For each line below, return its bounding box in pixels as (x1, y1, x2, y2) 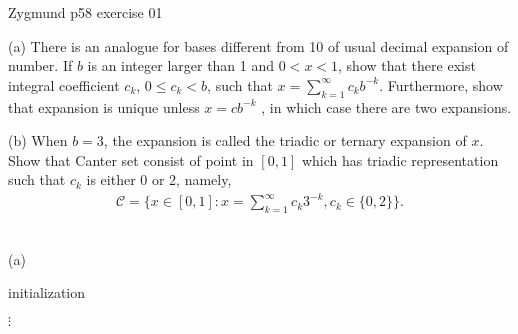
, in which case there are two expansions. (261, 96, 512, 117)
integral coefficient (8, 74, 120, 95)
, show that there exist (338, 55, 476, 76)
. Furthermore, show (379, 74, 503, 95)
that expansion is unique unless (8, 96, 200, 117)
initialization (8, 282, 86, 303)
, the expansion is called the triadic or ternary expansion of (103, 130, 467, 151)
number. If (8, 55, 73, 76)
